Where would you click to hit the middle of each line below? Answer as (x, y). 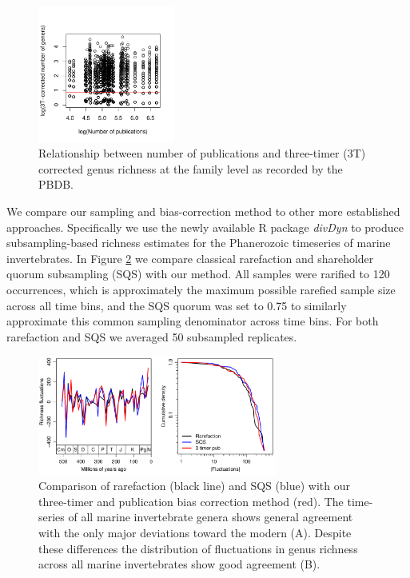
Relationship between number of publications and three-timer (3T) (202, 153)
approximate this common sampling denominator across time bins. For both (193, 321)
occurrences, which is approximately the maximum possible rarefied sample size (201, 289)
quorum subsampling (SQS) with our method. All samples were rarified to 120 (198, 274)
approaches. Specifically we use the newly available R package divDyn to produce (205, 227)
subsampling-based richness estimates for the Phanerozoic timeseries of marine (199, 243)
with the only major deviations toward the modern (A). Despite (195, 533)
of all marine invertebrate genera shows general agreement (211, 517)
